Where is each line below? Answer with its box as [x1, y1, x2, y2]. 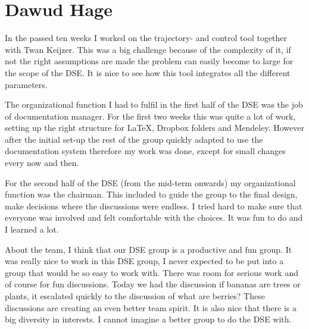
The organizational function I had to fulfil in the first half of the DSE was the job [5, 98, 303, 111]
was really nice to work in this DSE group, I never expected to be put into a [5, 255, 284, 267]
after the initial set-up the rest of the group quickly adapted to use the [5, 133, 263, 145]
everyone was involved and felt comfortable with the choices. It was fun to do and [5, 211, 303, 224]
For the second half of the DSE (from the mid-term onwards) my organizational [5, 176, 296, 189]
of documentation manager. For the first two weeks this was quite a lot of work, [5, 109, 296, 122]
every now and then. [5, 156, 79, 169]
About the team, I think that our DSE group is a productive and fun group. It [5, 243, 292, 255]
